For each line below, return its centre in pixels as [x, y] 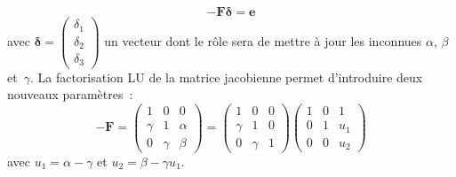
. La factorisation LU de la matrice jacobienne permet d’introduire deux [226, 77]
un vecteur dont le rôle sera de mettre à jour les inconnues [263, 40]
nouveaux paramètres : [70, 94]
